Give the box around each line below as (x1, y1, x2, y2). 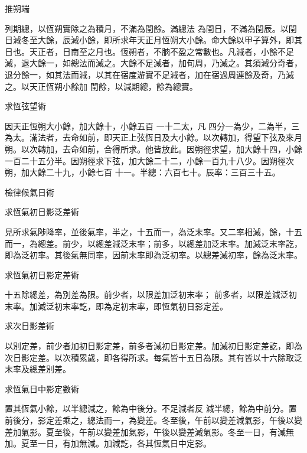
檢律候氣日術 (5, 185, 54, 198)
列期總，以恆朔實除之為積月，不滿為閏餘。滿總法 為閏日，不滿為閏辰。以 (5, 22, 289, 34)
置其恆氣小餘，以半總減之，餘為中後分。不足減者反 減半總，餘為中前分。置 (5, 402, 297, 415)
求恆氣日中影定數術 (5, 382, 79, 395)
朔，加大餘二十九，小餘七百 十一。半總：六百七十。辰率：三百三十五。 (5, 166, 280, 178)
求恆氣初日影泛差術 (5, 206, 79, 218)
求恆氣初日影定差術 (5, 268, 79, 281)
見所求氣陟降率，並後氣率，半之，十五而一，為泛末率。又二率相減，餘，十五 (5, 225, 302, 237)
